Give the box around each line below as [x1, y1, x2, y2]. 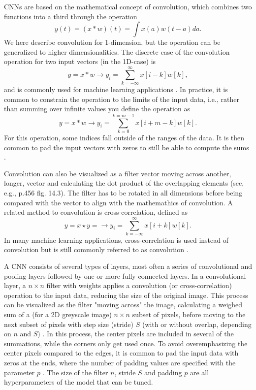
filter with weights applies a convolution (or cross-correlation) [46, 280, 232, 291]
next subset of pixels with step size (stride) [4, 319, 133, 329]
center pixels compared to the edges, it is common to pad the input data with [4, 348, 239, 358]
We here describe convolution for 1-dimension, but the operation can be [4, 37, 221, 47]
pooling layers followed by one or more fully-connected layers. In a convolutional [4, 270, 246, 281]
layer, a [4, 280, 26, 291]
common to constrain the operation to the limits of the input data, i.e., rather [4, 94, 239, 104]
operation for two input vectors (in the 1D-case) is [4, 56, 156, 66]
